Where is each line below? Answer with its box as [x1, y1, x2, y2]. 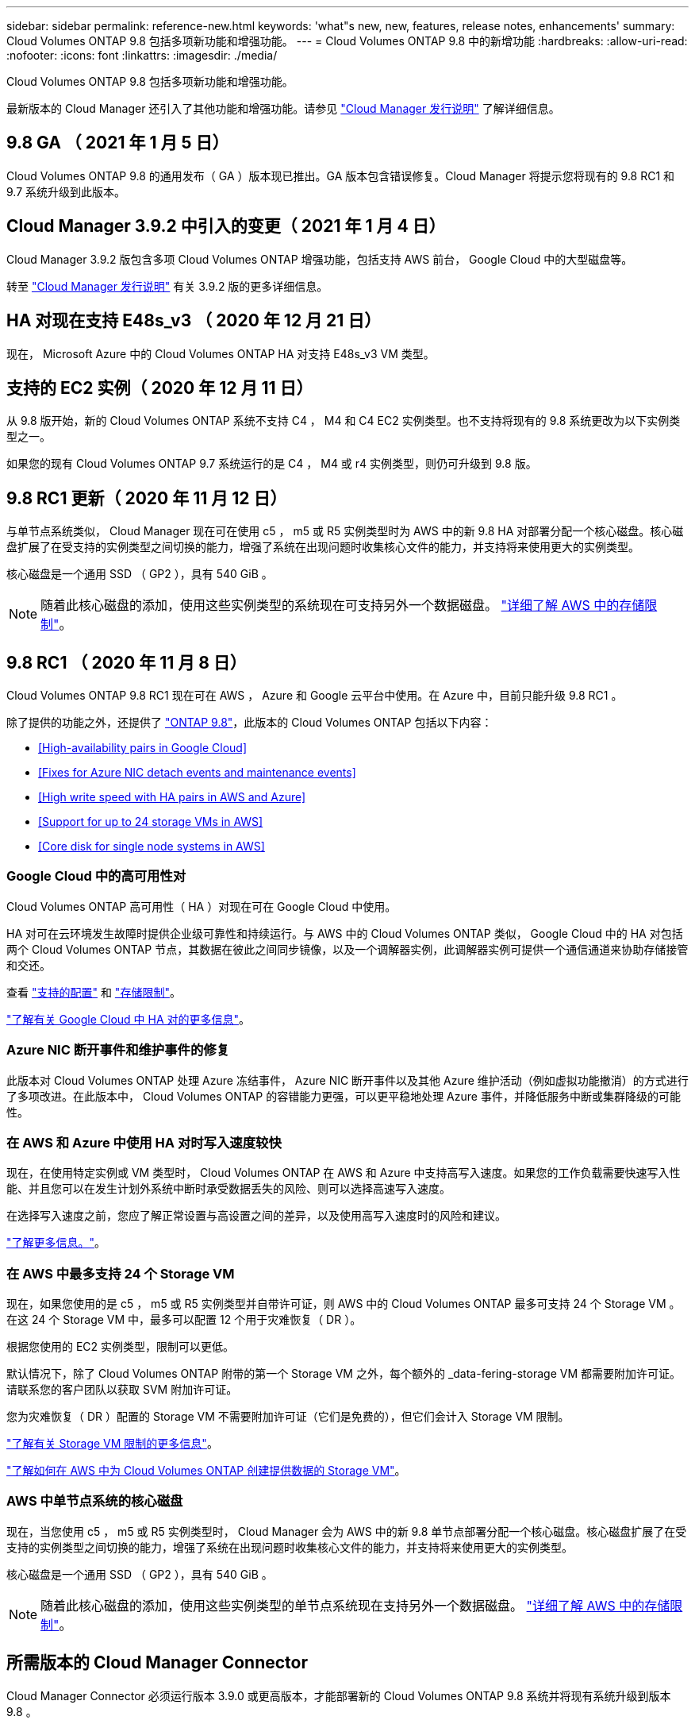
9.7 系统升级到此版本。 [6, 184, 126, 199]
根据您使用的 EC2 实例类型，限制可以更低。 [6, 1340, 235, 1354]
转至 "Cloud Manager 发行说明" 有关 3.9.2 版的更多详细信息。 [6, 279, 328, 293]
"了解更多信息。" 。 [6, 1236, 106, 1250]
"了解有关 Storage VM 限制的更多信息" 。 [6, 1437, 218, 1451]
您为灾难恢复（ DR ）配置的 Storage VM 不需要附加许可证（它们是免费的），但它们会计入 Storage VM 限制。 [6, 1410, 570, 1424]
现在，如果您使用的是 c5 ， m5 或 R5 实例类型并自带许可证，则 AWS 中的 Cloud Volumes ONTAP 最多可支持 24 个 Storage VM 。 [6, 1297, 681, 1311]
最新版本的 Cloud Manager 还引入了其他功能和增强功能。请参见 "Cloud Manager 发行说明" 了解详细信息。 [6, 102, 560, 115]
